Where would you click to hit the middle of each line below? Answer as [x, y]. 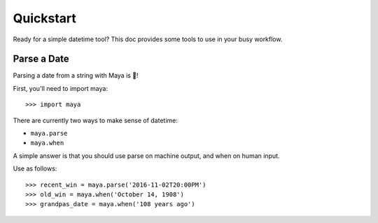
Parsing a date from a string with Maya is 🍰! [76, 75]
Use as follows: [35, 168]
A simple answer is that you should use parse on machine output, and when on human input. [146, 156]
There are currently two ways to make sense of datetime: [95, 120]
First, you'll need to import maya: [61, 88]
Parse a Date [41, 59]
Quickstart [45, 18]
